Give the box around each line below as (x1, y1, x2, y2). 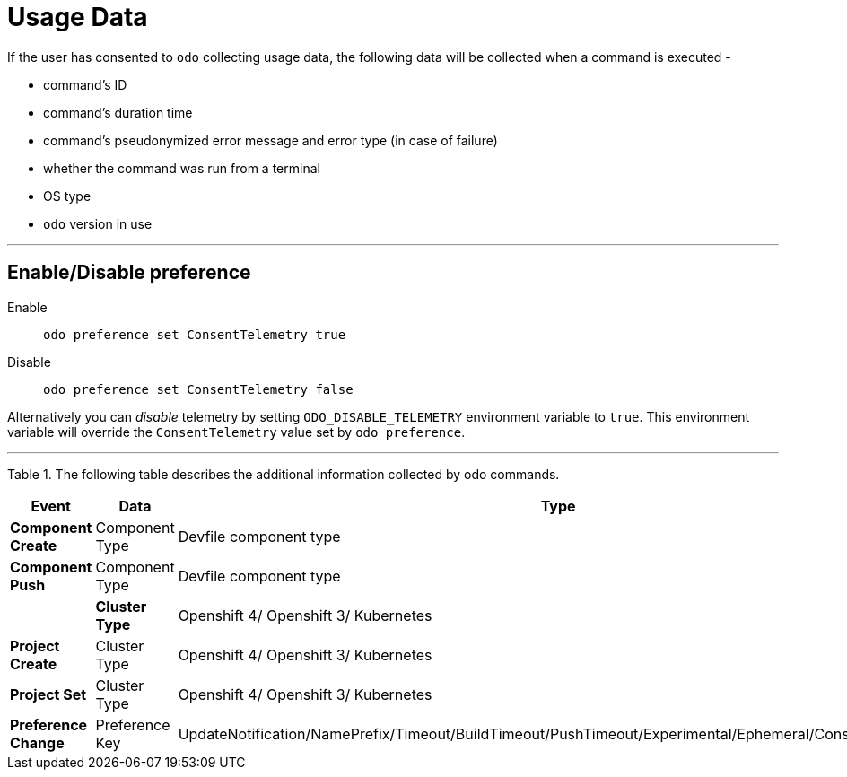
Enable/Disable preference (7, 261, 251, 284)
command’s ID (43, 76, 127, 92)
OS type (43, 188, 92, 204)
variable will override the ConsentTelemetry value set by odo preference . (7, 423, 466, 440)
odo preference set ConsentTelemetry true (43, 327, 346, 342)
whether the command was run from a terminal (43, 160, 320, 176)
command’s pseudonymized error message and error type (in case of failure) (43, 132, 498, 148)
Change (10, 733, 65, 752)
